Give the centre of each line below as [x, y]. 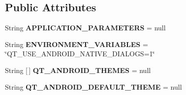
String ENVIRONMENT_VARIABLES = [77, 44]
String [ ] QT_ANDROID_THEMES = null [78, 70]
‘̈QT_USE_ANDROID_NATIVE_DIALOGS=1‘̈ [80, 54]
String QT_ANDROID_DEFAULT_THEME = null [93, 86]
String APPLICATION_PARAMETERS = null [85, 28]
